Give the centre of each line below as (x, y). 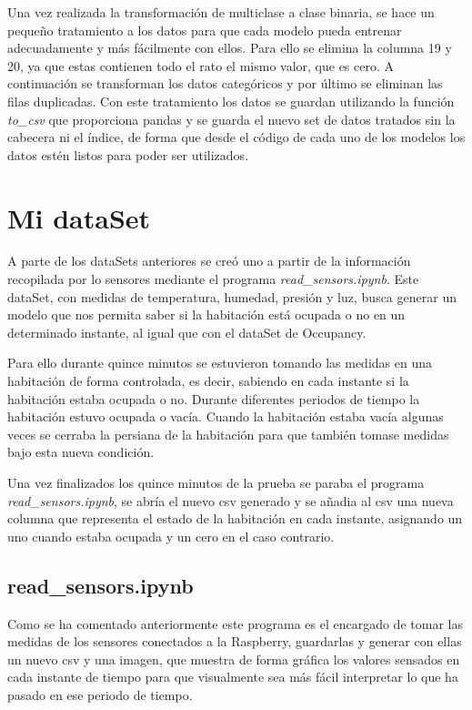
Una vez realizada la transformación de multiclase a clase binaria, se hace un (221, 12)
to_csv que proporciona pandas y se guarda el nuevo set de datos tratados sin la (231, 119)
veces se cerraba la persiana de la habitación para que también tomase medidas (228, 434)
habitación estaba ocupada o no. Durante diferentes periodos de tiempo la (214, 398)
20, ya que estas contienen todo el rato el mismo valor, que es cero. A (201, 65)
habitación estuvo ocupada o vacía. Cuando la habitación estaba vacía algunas (226, 416)
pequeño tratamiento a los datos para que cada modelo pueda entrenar (205, 30)
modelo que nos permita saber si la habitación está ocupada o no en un (206, 314)
